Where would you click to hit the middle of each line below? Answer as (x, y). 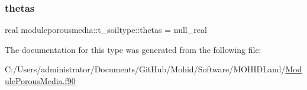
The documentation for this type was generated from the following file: (133, 49)
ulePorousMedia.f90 (40, 81)
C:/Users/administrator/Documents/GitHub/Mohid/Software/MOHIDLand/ (145, 69)
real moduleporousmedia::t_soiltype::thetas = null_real (106, 30)
